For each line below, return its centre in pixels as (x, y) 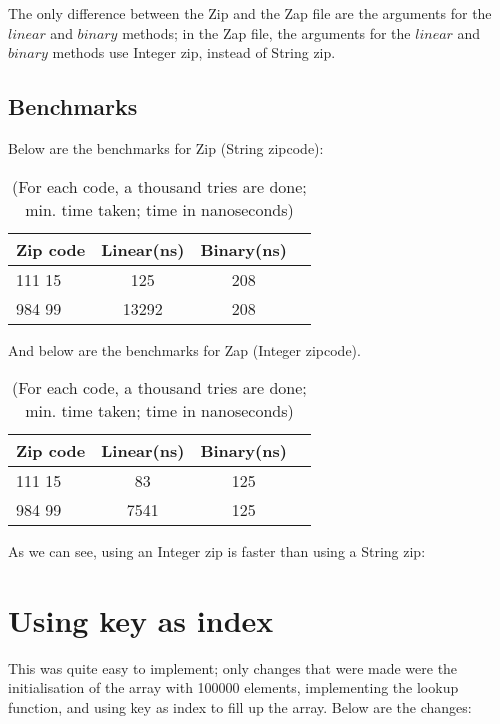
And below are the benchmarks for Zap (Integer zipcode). (184, 349)
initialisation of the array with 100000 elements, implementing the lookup (233, 687)
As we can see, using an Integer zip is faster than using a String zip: (217, 551)
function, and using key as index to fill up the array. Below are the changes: (240, 707)
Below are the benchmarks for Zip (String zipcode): (166, 147)
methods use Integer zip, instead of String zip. (194, 52)
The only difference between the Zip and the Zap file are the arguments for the (250, 13)
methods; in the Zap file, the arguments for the (266, 32)
